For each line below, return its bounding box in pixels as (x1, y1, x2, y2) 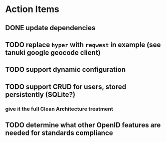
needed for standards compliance (5, 129, 113, 137)
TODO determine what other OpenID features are (5, 121, 161, 129)
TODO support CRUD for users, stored (5, 82, 126, 91)
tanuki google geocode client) (5, 48, 101, 57)
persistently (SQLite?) (5, 90, 76, 99)
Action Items (5, 4, 59, 15)
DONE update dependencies (5, 24, 96, 32)
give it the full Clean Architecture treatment (5, 105, 113, 112)
